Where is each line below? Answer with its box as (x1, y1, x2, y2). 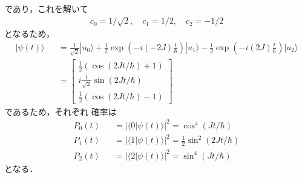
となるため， (4, 27, 54, 40)
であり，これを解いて (4, 2, 88, 15)
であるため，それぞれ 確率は (4, 105, 117, 117)
